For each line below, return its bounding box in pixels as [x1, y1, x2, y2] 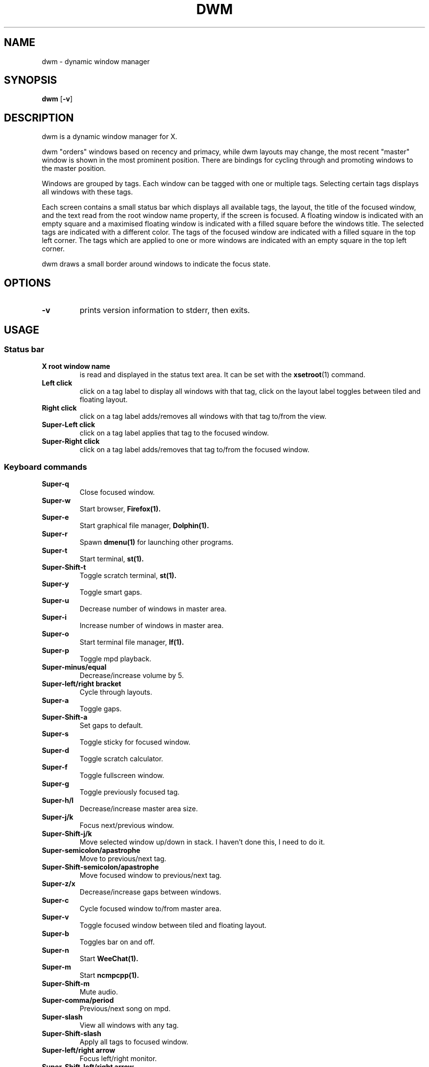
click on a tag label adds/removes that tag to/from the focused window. [79, 445, 310, 454]
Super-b [42, 929, 70, 938]
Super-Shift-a [42, 713, 88, 722]
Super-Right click [42, 437, 100, 446]
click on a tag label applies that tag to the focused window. [79, 429, 269, 437]
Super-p [42, 646, 70, 655]
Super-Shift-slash [42, 1029, 101, 1038]
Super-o [42, 630, 69, 638]
